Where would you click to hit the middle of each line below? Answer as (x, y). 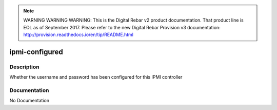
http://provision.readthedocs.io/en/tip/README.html (78, 35)
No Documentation (29, 101)
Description (24, 67)
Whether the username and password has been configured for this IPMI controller (96, 77)
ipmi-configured (36, 52)
